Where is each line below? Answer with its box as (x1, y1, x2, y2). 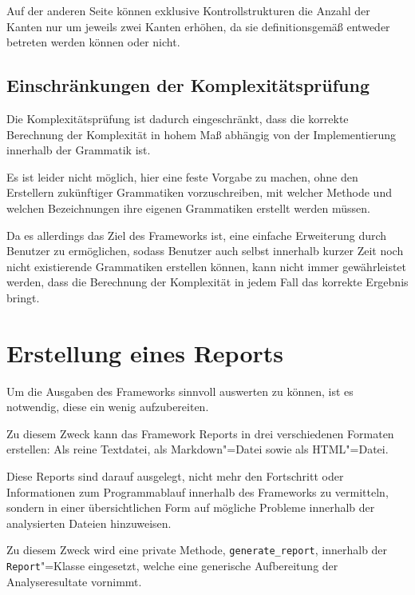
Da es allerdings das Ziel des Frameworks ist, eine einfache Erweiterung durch (6, 226, 387, 243)
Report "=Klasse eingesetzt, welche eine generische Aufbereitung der (6, 557, 338, 574)
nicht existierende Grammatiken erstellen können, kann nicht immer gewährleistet (6, 258, 407, 274)
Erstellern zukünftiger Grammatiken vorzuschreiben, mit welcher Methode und (6, 184, 392, 201)
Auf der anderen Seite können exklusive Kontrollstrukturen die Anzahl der (6, 2, 370, 18)
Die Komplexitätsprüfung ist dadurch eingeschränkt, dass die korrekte (6, 110, 349, 126)
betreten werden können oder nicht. (6, 34, 180, 50)
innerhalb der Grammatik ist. (6, 142, 151, 158)
